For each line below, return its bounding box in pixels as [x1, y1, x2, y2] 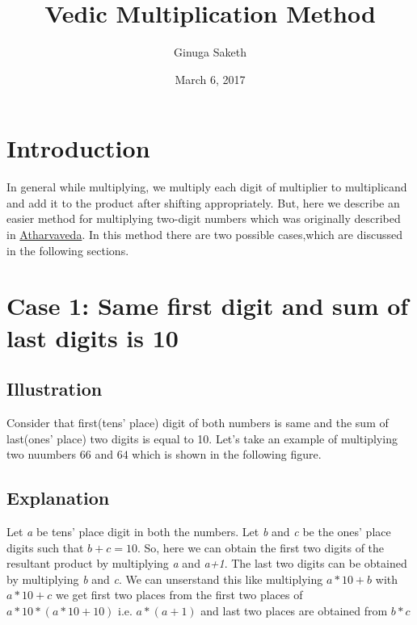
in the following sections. [6, 241, 129, 258]
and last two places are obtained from [200, 602, 388, 619]
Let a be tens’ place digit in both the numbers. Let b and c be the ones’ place [6, 522, 391, 539]
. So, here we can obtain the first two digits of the [137, 539, 385, 556]
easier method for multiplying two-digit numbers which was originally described [6, 210, 401, 227]
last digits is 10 [6, 321, 179, 354]
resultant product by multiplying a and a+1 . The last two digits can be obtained [6, 555, 407, 572]
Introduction [6, 132, 150, 165]
